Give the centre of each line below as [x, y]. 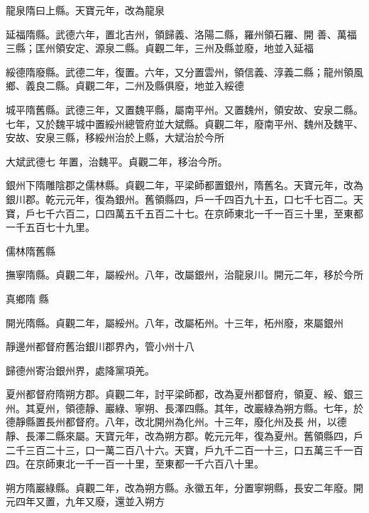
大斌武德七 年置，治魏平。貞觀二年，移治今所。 [117, 161]
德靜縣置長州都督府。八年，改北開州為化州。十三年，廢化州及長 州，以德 [176, 422]
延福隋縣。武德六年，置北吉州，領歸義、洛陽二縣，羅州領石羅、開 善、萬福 [181, 34]
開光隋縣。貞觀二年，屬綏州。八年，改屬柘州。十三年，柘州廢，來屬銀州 [175, 322]
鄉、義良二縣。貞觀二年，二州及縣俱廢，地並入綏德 [125, 86]
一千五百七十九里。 [50, 227]
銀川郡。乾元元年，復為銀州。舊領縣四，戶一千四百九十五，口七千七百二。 [180, 199]
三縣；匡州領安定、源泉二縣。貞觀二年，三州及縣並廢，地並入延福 [160, 48]
